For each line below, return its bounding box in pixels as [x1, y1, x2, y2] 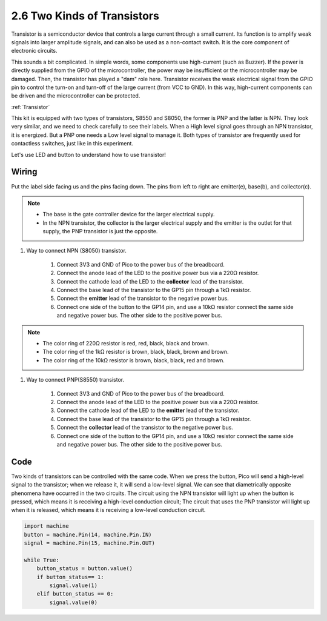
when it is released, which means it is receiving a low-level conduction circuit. [11, 506, 206, 514]
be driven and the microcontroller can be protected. [11, 92, 140, 99]
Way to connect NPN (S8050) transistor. [26, 247, 127, 254]
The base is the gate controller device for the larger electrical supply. [42, 211, 215, 218]
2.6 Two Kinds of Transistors [11, 9, 160, 22]
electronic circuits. [11, 47, 58, 55]
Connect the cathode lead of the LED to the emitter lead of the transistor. [56, 407, 240, 414]
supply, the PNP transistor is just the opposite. [42, 228, 158, 235]
